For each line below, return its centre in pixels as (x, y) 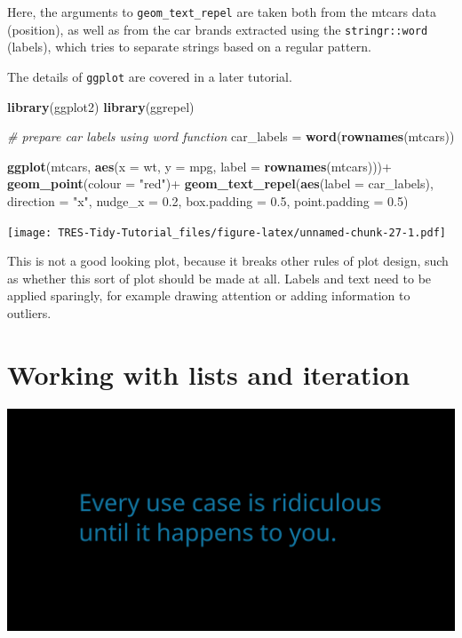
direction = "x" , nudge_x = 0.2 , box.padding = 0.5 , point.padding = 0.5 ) (208, 200)
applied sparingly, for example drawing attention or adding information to (209, 295)
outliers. (29, 312)
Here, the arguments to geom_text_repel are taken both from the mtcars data (222, 12)
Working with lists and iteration (209, 374)
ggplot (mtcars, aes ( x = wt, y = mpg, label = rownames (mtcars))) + (199, 166)
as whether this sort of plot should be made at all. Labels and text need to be (219, 278)
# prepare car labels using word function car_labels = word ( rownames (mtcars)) (231, 136)
